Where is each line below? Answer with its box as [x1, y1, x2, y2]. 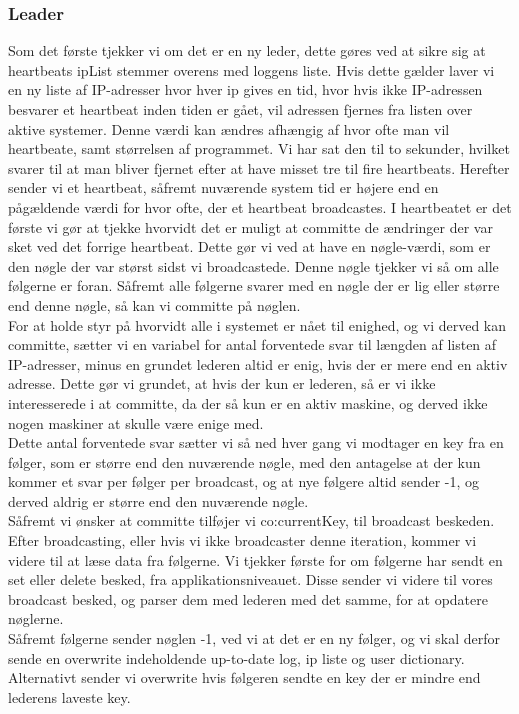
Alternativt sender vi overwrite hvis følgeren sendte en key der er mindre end [8, 667, 481, 688]
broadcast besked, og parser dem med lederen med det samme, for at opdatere [8, 588, 488, 609]
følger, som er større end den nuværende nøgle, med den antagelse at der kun [8, 451, 481, 472]
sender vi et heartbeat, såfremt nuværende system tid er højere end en [8, 177, 439, 198]
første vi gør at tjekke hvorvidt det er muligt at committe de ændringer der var [8, 216, 493, 237]
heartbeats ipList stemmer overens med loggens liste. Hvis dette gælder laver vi [8, 59, 495, 80]
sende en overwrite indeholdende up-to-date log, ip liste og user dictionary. [8, 647, 465, 668]
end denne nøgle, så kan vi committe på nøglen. [8, 294, 301, 315]
